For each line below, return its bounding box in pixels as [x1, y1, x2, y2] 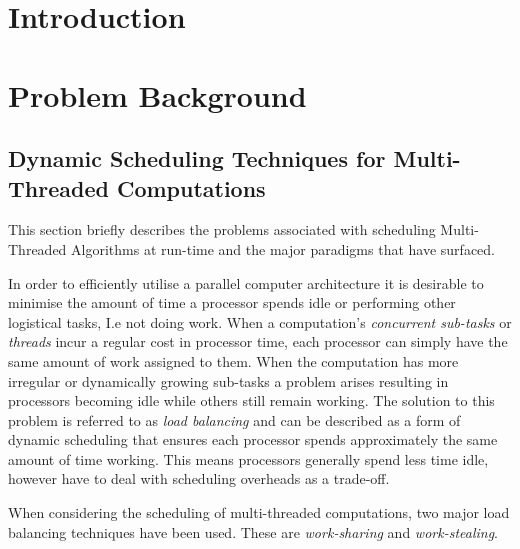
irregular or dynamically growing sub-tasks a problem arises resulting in [8, 370, 449, 391]
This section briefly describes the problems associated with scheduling [8, 219, 436, 240]
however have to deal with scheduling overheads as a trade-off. [8, 468, 390, 489]
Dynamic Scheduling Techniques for [8, 143, 386, 174]
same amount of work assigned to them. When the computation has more [8, 350, 459, 371]
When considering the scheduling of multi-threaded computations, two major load [8, 502, 510, 523]
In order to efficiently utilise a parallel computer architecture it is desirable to [8, 272, 484, 293]
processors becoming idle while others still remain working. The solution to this [8, 390, 495, 411]
